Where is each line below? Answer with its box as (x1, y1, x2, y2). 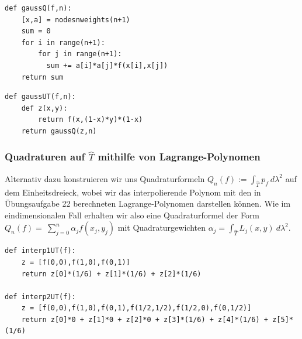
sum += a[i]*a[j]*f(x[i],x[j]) (46, 61, 168, 70)
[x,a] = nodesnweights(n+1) (21, 15, 130, 24)
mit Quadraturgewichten (117, 221, 206, 234)
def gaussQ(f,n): (5, 4, 72, 12)
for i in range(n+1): (21, 38, 105, 47)
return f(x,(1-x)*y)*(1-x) (38, 115, 143, 124)
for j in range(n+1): (38, 50, 122, 59)
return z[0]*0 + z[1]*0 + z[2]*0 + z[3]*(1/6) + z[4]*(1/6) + (21, 315, 269, 324)
